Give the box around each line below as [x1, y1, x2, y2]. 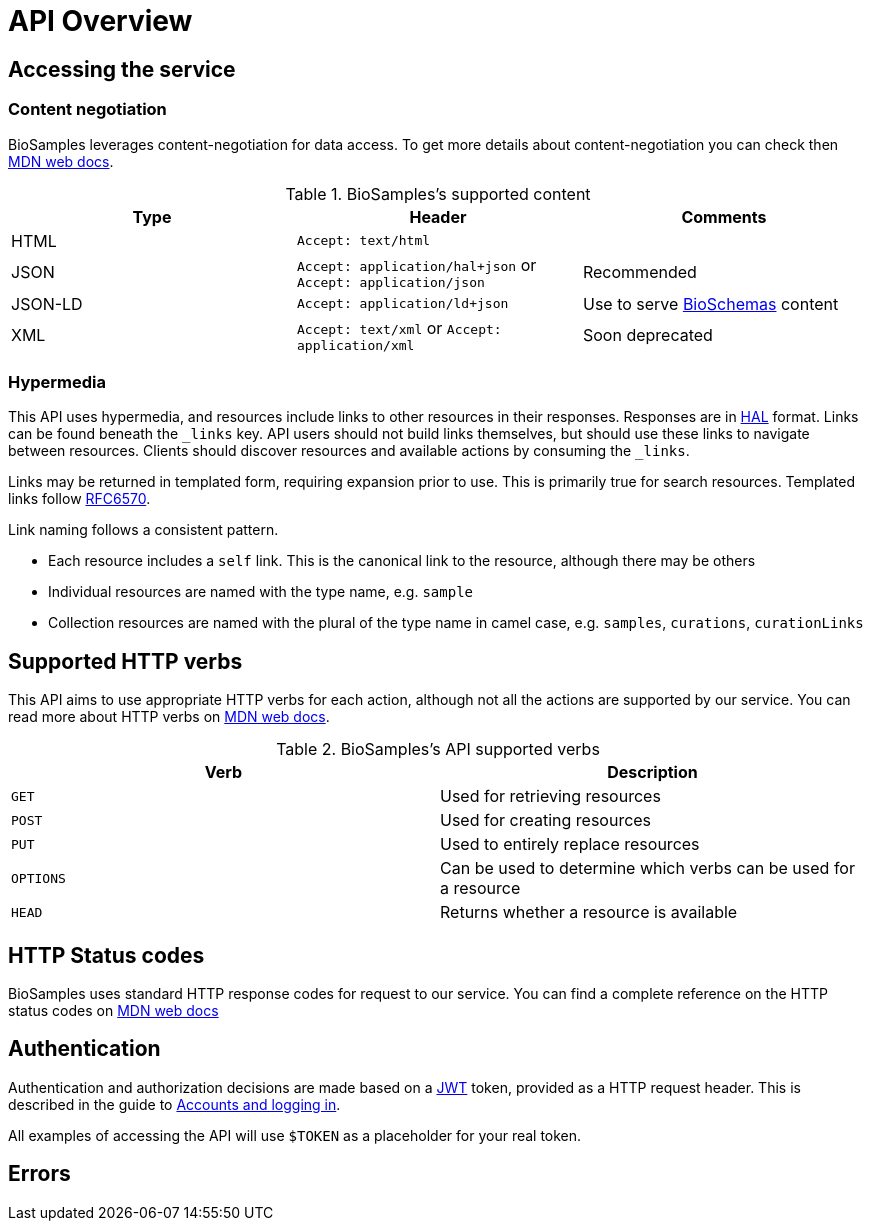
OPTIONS [11, 870, 66, 886]
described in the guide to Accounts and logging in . [8, 1095, 341, 1113]
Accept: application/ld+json [296, 296, 509, 312]
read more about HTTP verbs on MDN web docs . [8, 708, 330, 726]
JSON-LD [11, 293, 83, 314]
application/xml [296, 337, 415, 353]
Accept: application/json [296, 274, 485, 290]
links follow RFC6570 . [8, 490, 151, 508]
